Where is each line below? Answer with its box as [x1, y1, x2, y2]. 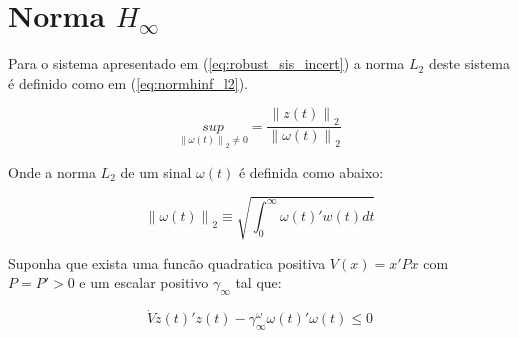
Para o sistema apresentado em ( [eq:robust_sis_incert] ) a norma [8, 53, 405, 74]
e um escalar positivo [79, 272, 209, 293]
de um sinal [120, 161, 192, 182]
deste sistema [428, 53, 510, 74]
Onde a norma [8, 161, 96, 182]
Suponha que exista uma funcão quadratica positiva [8, 252, 326, 273]
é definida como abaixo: [238, 161, 384, 182]
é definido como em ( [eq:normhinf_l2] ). [8, 72, 249, 93]
